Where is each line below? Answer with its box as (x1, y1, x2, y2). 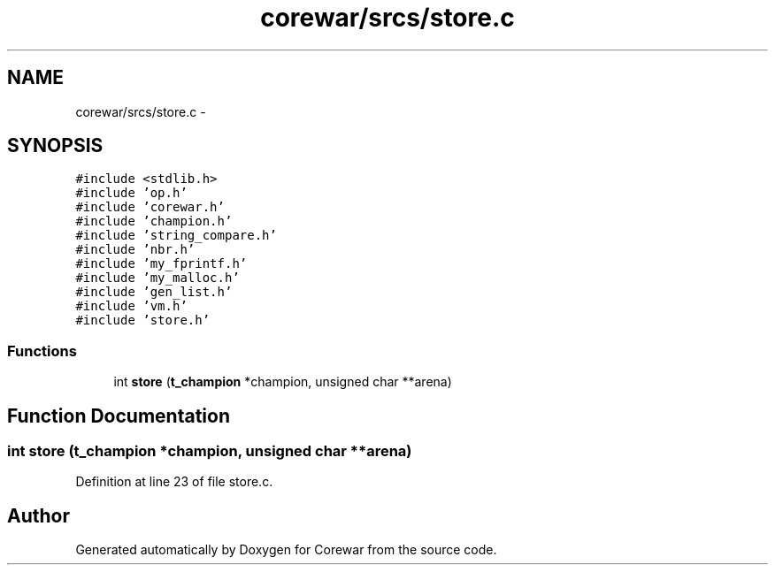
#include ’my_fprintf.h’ (75, 256, 248, 271)
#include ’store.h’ (75, 313, 211, 328)
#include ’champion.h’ (75, 214, 233, 229)
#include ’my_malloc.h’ (75, 271, 240, 286)
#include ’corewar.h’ (75, 200, 225, 215)
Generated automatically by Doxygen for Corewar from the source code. (75, 542, 497, 558)
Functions (7, 341, 77, 360)
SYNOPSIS (7, 134, 104, 157)
